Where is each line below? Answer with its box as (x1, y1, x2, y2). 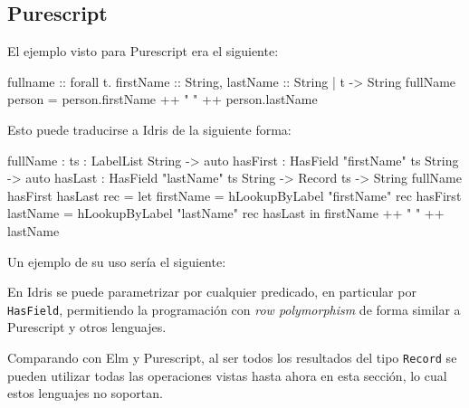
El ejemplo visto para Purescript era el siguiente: (7, 42, 279, 61)
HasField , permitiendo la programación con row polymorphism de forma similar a (7, 299, 461, 318)
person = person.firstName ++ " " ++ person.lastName (7, 90, 318, 109)
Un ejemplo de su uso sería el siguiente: (7, 251, 226, 270)
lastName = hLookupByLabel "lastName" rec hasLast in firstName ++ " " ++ (7, 204, 445, 223)
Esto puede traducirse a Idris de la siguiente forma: (7, 119, 292, 138)
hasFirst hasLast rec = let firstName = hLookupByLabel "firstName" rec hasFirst (7, 185, 462, 204)
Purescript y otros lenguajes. (7, 318, 167, 337)
